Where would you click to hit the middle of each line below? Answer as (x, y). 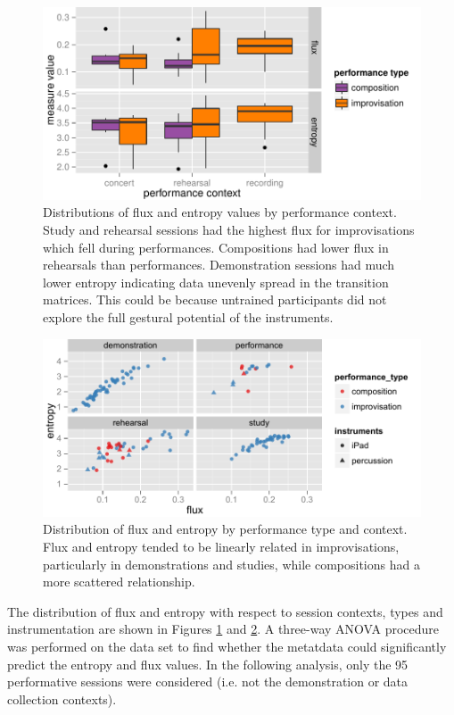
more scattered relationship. (119, 582)
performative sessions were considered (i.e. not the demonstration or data (208, 682)
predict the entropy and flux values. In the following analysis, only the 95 (208, 664)
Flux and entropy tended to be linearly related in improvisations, (221, 546)
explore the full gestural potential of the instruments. (188, 316)
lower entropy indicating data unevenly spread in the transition (216, 282)
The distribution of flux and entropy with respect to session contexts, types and (225, 611)
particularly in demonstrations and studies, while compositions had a (231, 564)
